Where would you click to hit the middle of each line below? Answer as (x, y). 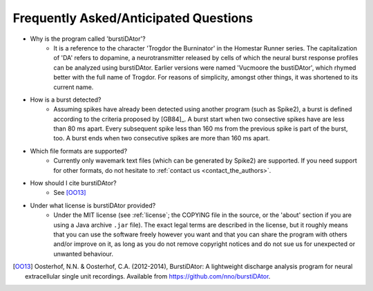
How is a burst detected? (66, 100)
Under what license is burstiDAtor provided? (93, 205)
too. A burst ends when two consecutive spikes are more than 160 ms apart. (162, 138)
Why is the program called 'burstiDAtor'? (88, 39)
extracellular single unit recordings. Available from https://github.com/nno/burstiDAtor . (148, 276)
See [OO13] (70, 193)
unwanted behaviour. (84, 254)
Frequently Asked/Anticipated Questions (133, 18)
